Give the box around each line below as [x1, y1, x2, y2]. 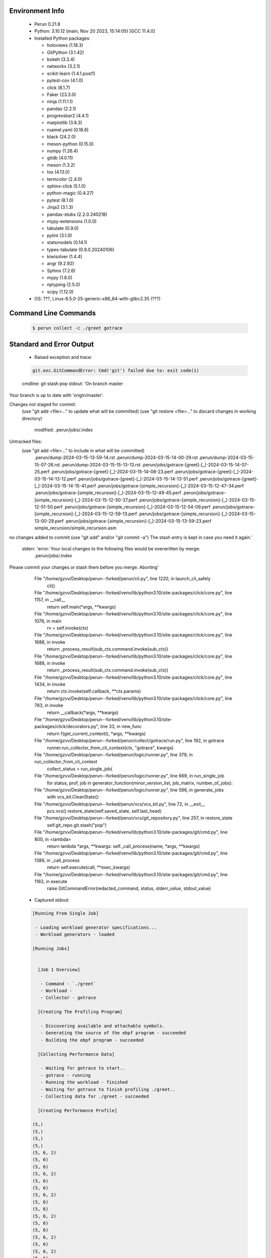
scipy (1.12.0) [47, 288, 74, 294]
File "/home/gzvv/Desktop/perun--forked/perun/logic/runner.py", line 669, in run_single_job [34, 773, 224, 779]
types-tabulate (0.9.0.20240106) [47, 247, 115, 253]
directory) [22, 415, 43, 421]
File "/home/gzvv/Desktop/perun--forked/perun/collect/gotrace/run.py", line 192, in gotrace [34, 738, 224, 744]
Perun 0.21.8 [34, 21, 60, 27]
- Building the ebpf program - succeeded [40, 1037, 144, 1043]
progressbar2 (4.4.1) [47, 113, 89, 119]
